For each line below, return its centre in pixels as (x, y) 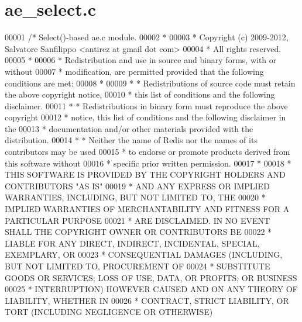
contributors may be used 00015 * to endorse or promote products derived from (147, 152)
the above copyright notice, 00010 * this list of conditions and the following (140, 94)
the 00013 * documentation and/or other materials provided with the (129, 128)
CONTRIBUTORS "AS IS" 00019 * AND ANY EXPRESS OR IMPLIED (137, 186)
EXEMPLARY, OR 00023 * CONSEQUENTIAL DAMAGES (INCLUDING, (144, 255)
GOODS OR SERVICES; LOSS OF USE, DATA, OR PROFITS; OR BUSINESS (151, 277)
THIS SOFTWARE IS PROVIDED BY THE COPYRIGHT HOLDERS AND (145, 174)
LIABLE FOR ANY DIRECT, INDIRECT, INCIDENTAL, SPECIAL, (132, 243)
